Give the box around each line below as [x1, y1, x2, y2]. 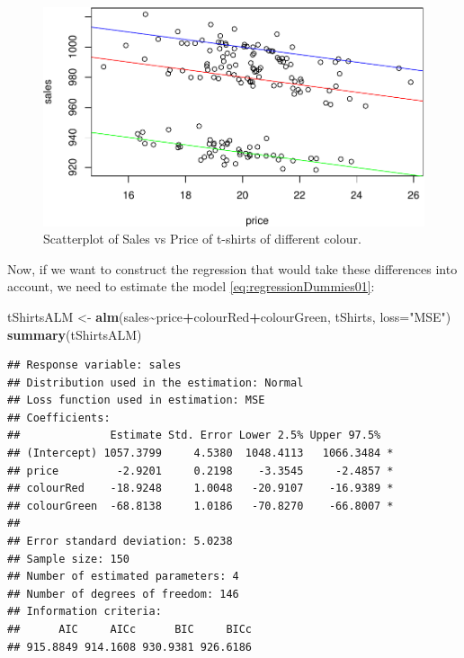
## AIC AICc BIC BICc [7, 623, 253, 636]
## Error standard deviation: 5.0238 [7, 535, 233, 548]
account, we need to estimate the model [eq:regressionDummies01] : [7, 277, 375, 296]
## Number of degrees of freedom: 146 [7, 587, 239, 600]
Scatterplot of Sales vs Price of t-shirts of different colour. [43, 229, 361, 248]
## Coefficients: [7, 411, 111, 424]
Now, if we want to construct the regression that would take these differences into [7, 259, 458, 278]
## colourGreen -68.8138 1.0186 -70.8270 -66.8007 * [7, 499, 394, 512]
